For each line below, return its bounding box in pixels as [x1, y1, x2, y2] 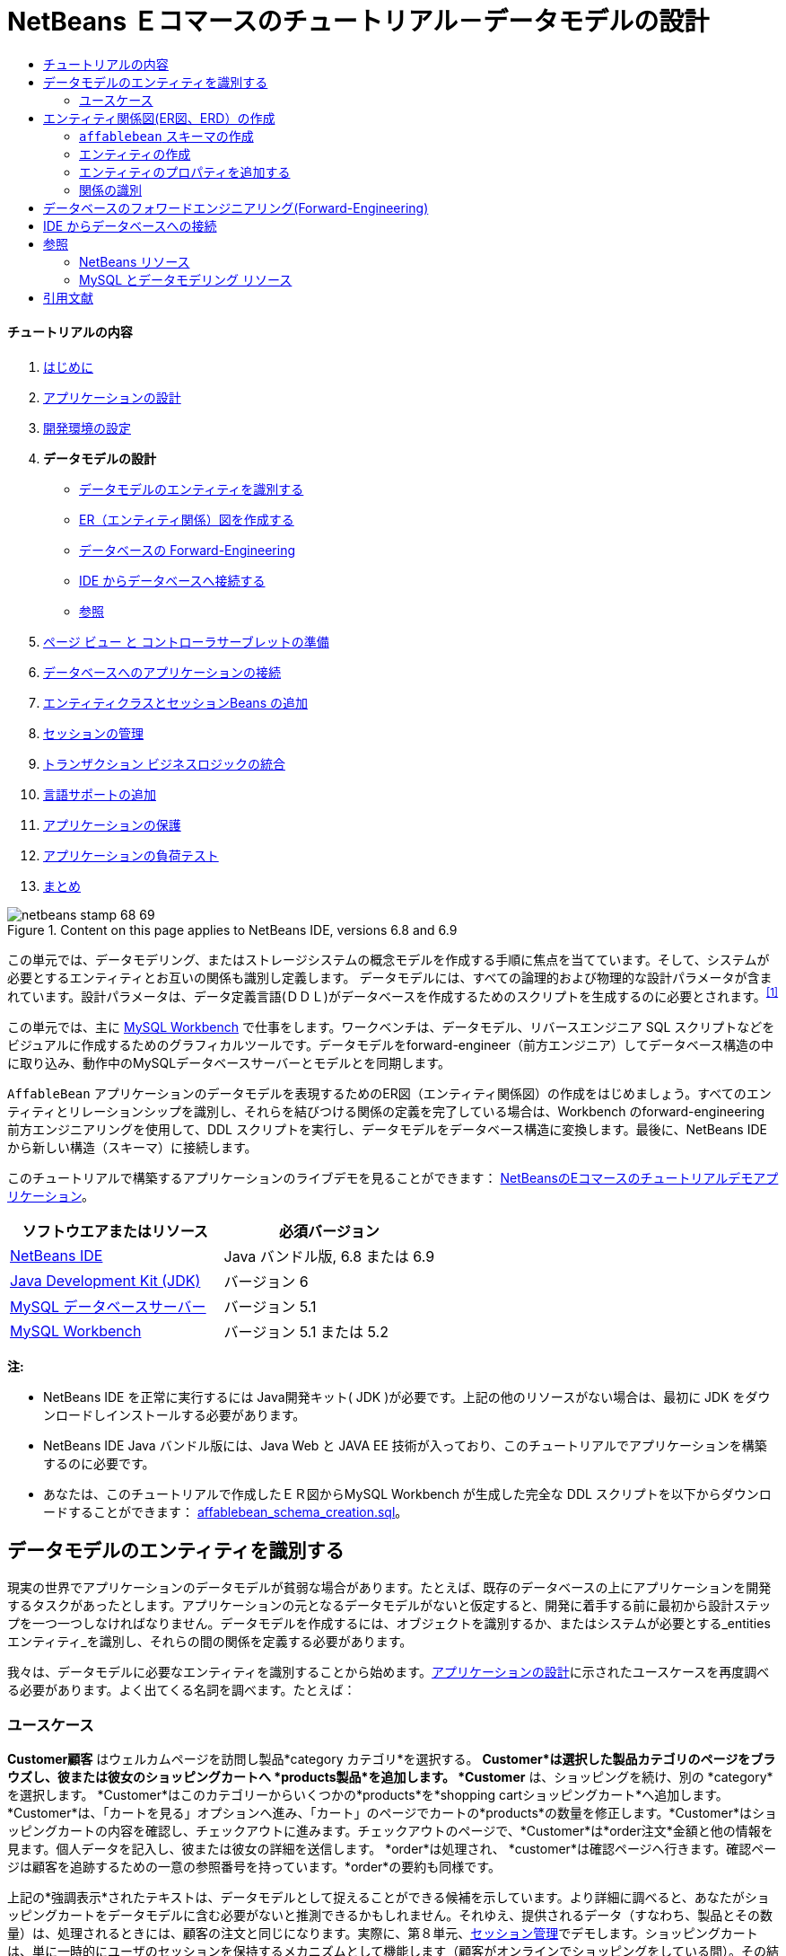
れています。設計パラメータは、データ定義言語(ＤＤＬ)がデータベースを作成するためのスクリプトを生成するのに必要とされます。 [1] [7, 985, 779, 1004]
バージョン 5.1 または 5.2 [223, 1322, 389, 1341]
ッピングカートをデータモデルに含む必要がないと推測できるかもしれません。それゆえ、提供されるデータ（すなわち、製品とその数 [7, 1908, 773, 1924]
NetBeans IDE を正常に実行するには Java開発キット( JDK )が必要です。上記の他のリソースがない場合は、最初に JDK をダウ [43, 1388, 771, 1405]
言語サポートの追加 [43, 786, 156, 802]
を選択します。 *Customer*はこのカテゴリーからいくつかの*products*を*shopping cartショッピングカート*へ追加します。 [7, 1787, 729, 1803]
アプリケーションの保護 [43, 816, 181, 833]
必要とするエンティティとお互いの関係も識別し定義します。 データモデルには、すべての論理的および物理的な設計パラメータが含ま [7, 969, 773, 985]
